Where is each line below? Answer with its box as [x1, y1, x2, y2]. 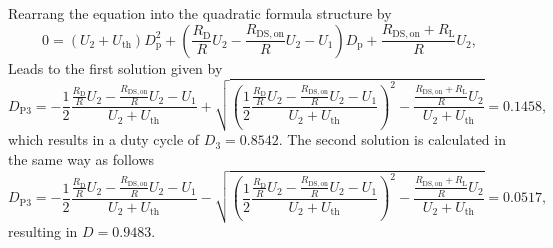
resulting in [8, 220, 78, 241]
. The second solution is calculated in [278, 129, 506, 150]
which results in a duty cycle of [8, 129, 200, 150]
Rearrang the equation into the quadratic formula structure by [8, 3, 392, 23]
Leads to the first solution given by [8, 57, 223, 78]
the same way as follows [8, 148, 155, 169]
